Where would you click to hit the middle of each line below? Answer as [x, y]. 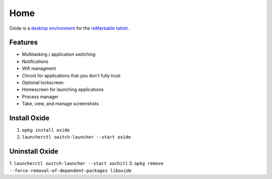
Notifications [35, 61]
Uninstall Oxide [34, 152]
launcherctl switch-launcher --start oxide [76, 137]
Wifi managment [39, 68]
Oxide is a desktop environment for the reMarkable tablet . [69, 28]
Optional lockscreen [43, 82]
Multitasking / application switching [59, 54]
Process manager [40, 97]
